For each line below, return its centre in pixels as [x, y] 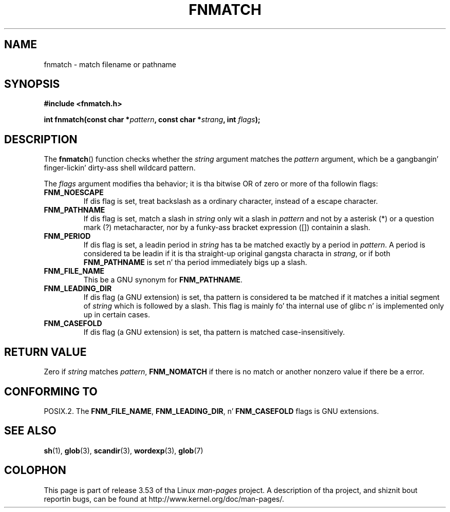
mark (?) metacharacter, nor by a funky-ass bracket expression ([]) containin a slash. [227, 227]
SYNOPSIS [32, 84]
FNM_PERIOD [67, 236]
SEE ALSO [30, 431]
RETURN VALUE [45, 352]
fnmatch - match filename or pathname [110, 64]
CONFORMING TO [51, 391]
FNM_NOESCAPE [74, 193]
